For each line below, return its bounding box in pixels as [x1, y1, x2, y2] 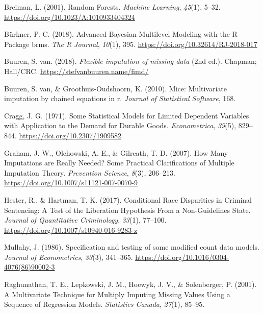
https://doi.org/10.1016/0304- [135, 251, 229, 262]
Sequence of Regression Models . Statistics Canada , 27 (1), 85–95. [4, 299, 205, 309]
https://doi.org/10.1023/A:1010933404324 [4, 11, 135, 22]
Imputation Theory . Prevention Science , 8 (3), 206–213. [4, 167, 175, 178]
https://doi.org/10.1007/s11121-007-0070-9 [4, 177, 138, 188]
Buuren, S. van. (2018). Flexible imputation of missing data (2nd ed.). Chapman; [4, 56, 257, 66]
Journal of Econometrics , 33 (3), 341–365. [4, 251, 133, 262]
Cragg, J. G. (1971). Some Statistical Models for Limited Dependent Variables [4, 110, 249, 121]
